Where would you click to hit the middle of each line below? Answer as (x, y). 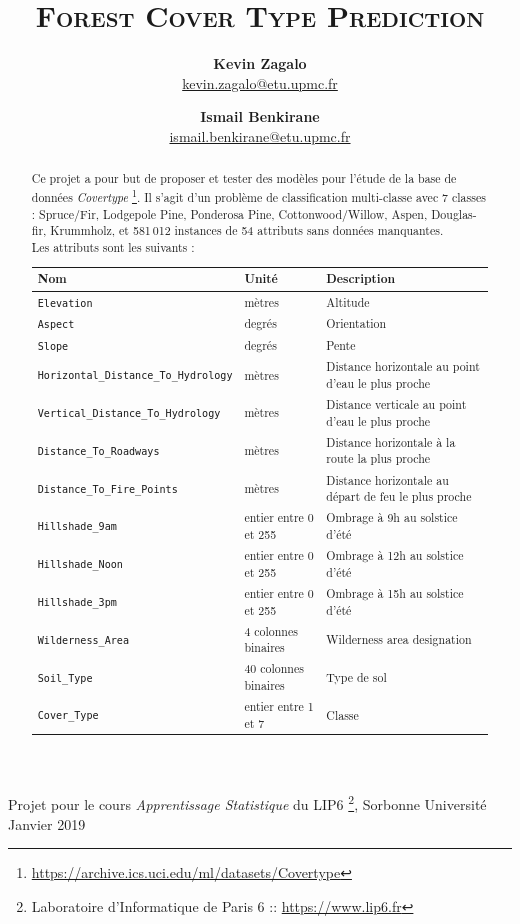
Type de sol (356, 676)
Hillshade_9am (77, 527)
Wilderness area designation (399, 638)
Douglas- (454, 213)
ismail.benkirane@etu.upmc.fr (260, 135)
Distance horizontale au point (403, 366)
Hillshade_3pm (77, 602)
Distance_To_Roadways (98, 451)
